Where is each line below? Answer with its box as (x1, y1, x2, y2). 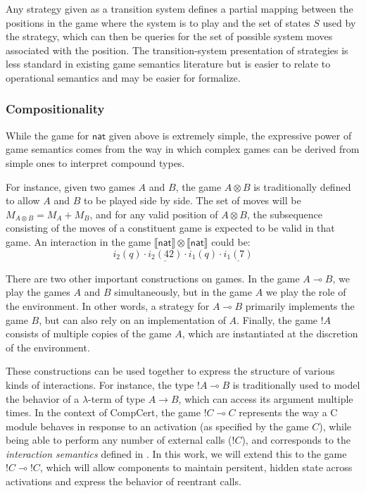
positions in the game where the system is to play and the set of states (6, 15, 310, 30)
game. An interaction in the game (6, 234, 151, 249)
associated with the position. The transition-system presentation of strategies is (6, 42, 348, 57)
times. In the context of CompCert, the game (6, 405, 201, 420)
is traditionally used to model (232, 377, 360, 392)
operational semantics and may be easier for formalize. (6, 70, 241, 85)
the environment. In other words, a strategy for (6, 298, 210, 313)
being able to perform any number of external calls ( (6, 432, 232, 447)
